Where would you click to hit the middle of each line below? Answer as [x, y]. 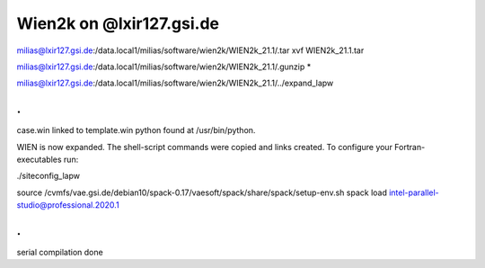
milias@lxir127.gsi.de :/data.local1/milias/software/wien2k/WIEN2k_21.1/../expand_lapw [175, 83]
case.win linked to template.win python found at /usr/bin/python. [136, 130]
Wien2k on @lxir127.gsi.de [118, 23]
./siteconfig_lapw [48, 176]
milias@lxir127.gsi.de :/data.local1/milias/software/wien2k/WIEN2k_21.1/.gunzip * [164, 67]
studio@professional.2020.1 [68, 205]
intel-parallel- [414, 192]
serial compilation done [60, 253]
